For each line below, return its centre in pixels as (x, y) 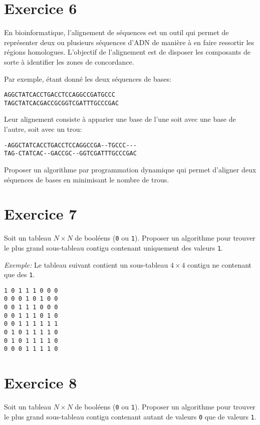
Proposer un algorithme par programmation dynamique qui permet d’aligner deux (130, 169)
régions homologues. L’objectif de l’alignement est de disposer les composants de (127, 52)
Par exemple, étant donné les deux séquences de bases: (88, 78)
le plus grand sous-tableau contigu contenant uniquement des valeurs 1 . (113, 247)
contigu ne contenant (220, 264)
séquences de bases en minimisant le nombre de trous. (87, 179)
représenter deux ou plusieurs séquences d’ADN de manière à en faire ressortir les (129, 42)
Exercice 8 (41, 383)
